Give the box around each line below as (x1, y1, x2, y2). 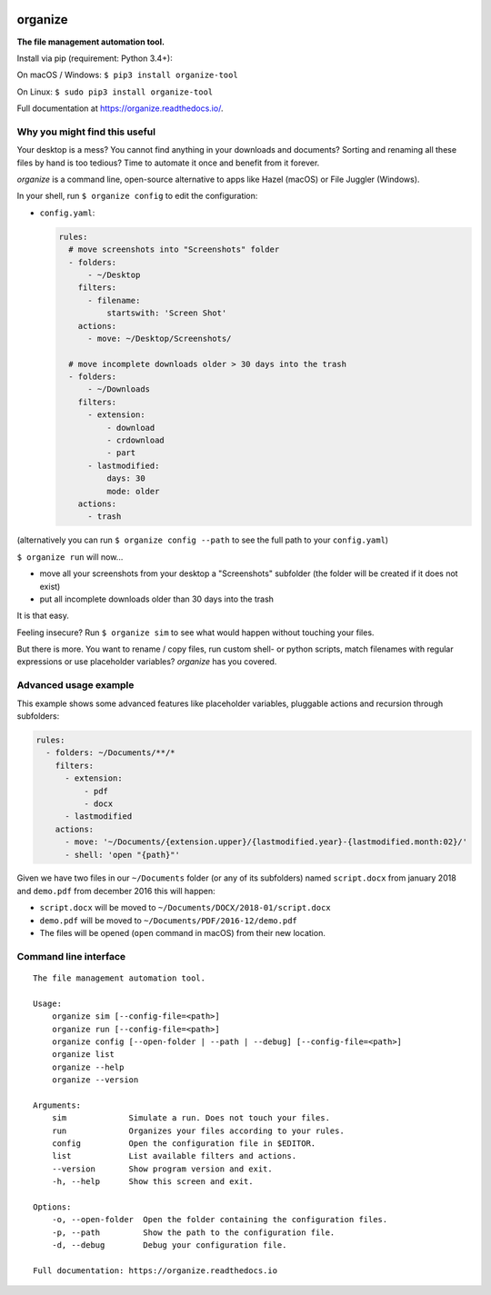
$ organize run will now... (16, 551, 124, 563)
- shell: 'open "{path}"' (65, 850, 181, 860)
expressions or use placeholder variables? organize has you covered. (16, 656, 277, 667)
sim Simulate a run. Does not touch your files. (51, 1113, 331, 1123)
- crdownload (105, 435, 165, 445)
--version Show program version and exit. (51, 1163, 273, 1174)
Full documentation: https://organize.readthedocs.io (33, 1265, 277, 1276)
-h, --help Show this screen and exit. (51, 1177, 254, 1187)
